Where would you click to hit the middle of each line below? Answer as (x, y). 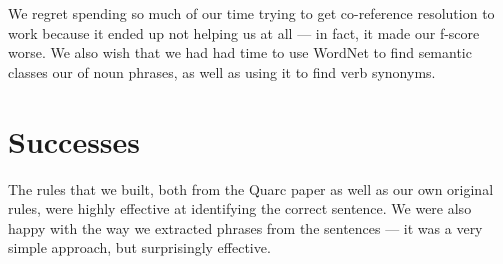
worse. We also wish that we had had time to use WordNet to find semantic (240, 52)
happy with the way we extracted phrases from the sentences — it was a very (245, 227)
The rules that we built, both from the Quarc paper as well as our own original (251, 188)
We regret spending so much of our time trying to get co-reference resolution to (251, 13)
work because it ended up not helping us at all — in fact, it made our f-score (244, 32)
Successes (74, 140)
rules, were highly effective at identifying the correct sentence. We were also (240, 208)
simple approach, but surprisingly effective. (139, 247)
